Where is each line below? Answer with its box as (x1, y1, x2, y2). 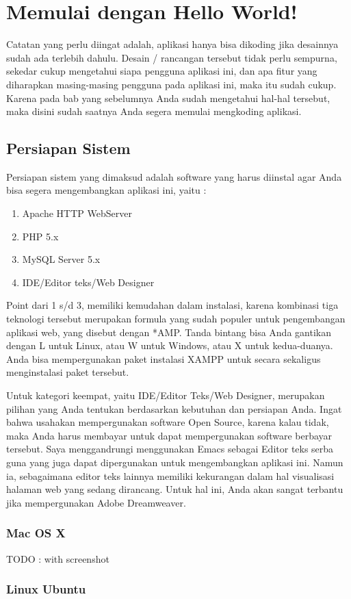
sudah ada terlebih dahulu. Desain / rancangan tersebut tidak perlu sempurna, (6, 50, 337, 64)
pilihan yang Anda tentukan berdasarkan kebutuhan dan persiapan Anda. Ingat (6, 401, 342, 416)
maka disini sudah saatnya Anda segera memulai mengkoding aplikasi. (6, 104, 302, 118)
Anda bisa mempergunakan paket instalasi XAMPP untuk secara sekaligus (6, 351, 321, 366)
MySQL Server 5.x (22, 252, 101, 266)
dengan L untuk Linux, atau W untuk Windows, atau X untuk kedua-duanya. (6, 338, 333, 353)
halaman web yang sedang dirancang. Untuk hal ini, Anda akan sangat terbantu (6, 482, 343, 496)
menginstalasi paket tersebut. (6, 365, 129, 379)
